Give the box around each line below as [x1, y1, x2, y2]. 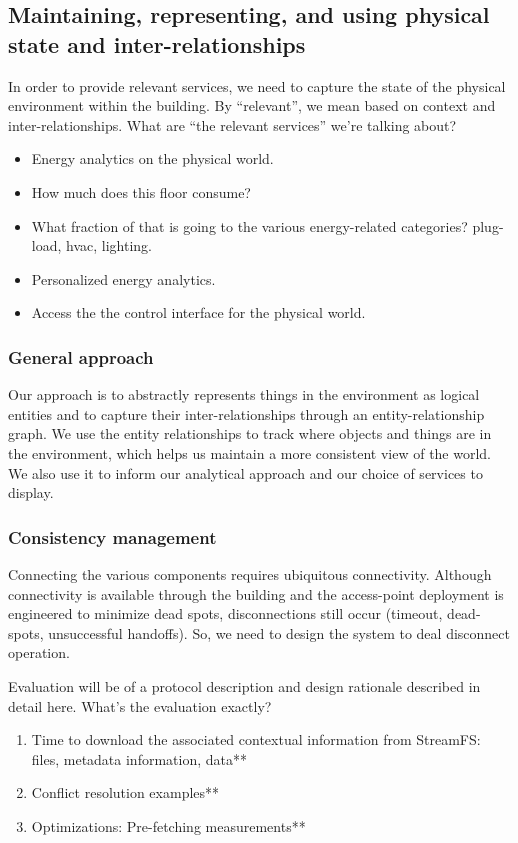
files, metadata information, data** [31, 748, 247, 769]
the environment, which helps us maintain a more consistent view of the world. [8, 442, 492, 463]
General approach [8, 344, 154, 369]
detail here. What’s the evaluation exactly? [8, 695, 272, 716]
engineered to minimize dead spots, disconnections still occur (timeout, [8, 603, 443, 624]
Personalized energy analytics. [31, 268, 216, 289]
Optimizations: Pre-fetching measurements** [31, 815, 306, 836]
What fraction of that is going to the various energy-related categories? [31, 215, 468, 236]
